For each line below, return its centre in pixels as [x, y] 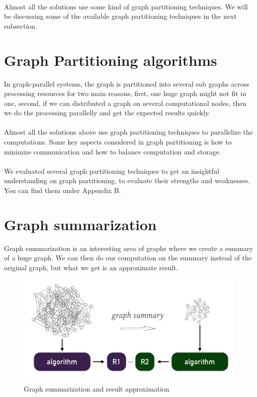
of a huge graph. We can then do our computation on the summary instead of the [128, 258]
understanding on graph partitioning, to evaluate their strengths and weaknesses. [127, 180]
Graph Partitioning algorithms [111, 60]
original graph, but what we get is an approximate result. [91, 267]
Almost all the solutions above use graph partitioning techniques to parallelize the [128, 132]
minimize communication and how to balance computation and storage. [113, 151]
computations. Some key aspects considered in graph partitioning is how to [118, 142]
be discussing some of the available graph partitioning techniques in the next [120, 16]
